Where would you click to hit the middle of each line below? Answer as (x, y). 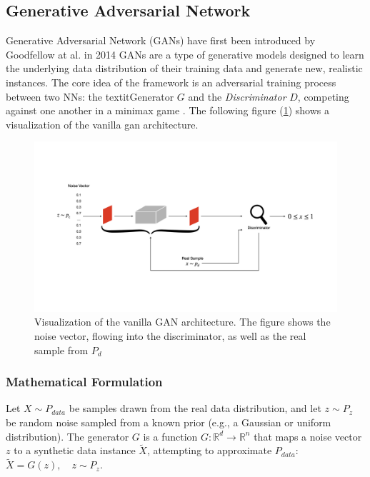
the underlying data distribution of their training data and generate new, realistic (184, 68)
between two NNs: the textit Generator (90, 96)
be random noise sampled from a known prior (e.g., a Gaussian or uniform (169, 422)
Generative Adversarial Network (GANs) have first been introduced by (161, 40)
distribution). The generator (67, 436)
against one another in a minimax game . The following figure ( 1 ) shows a (167, 110)
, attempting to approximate (209, 450)
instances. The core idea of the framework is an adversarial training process (171, 82)
